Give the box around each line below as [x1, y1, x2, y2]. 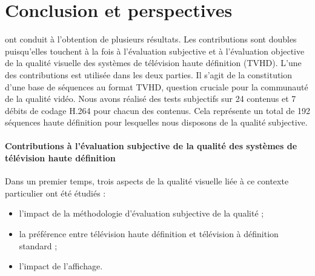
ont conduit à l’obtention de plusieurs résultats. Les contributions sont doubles [5, 33, 297, 45]
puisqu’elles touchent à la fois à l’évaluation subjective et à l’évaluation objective [5, 44, 305, 57]
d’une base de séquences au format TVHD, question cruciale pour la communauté [5, 80, 308, 93]
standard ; [19, 239, 58, 252]
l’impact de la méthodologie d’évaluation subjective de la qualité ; [19, 207, 264, 220]
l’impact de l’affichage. [19, 260, 103, 272]
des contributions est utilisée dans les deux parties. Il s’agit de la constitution [5, 68, 293, 81]
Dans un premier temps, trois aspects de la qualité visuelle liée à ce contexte [5, 175, 289, 187]
